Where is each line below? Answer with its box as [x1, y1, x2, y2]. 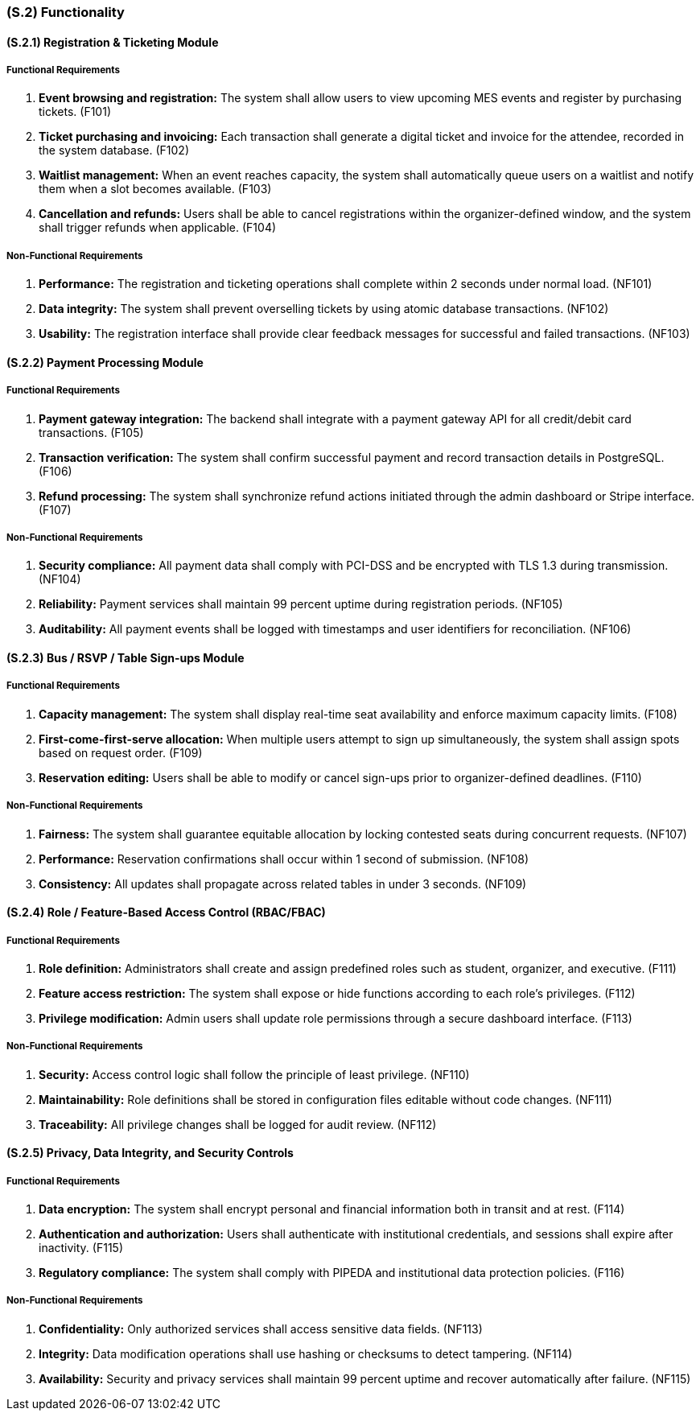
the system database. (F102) [39, 143, 189, 158]
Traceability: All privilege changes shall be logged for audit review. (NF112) [39, 1117, 437, 1131]
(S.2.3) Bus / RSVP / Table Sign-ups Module [6, 650, 245, 665]
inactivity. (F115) [39, 1241, 123, 1255]
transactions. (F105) [39, 425, 144, 439]
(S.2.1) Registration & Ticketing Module [6, 35, 219, 49]
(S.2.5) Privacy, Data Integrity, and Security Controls [6, 1146, 294, 1160]
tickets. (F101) [39, 105, 112, 119]
